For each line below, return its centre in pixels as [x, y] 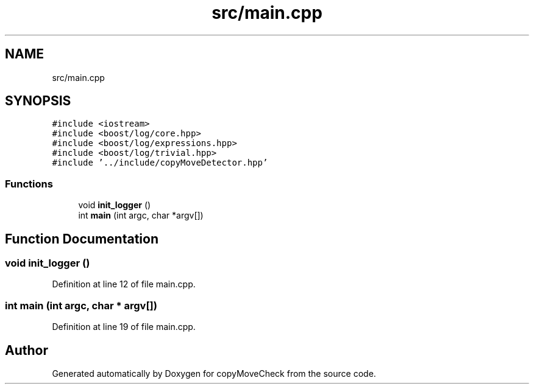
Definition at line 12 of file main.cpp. [124, 284]
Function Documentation [82, 239]
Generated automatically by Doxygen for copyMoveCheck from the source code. [214, 373]
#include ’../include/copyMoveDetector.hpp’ [160, 163]
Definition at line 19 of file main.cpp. [124, 327]
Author [27, 350]
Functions [29, 184]
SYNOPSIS [38, 101]
